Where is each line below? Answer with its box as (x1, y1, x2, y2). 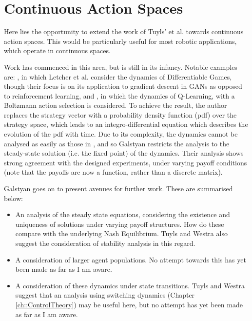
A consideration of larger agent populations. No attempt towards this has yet (15, 254, 246, 264)
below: (4, 193, 23, 203)
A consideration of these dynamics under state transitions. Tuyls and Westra (15, 280, 245, 290)
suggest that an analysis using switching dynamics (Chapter (15, 290, 195, 300)
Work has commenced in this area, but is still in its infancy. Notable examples (4, 61, 237, 72)
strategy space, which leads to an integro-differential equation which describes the (4, 119, 248, 129)
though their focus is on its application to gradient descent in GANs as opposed (4, 81, 242, 91)
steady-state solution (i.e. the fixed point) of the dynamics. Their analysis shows (4, 148, 244, 158)
